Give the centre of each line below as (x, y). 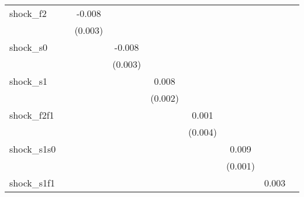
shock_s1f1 (32, 183)
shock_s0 (29, 47)
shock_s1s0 (33, 149)
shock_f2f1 (32, 115)
